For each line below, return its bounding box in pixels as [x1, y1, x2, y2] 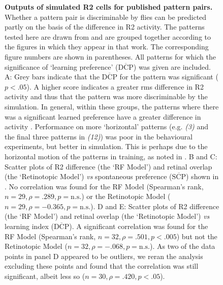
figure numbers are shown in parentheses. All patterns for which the [5, 51, 216, 62]
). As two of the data [149, 241, 215, 251]
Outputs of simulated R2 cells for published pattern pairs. [5, 2, 213, 12]
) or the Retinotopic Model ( [81, 191, 171, 202]
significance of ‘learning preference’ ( [5, 61, 118, 72]
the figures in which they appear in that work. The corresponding [5, 41, 209, 52]
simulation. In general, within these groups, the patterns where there [5, 101, 219, 111]
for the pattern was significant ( [119, 71, 218, 82]
